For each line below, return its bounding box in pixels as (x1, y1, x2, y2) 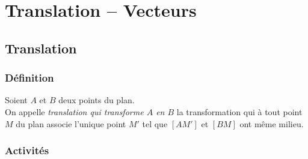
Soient (5, 94, 28, 106)
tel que (142, 117, 168, 130)
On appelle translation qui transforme (5, 105, 144, 118)
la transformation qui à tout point (176, 105, 303, 118)
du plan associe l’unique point (16, 117, 126, 130)
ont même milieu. (239, 117, 304, 130)
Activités (5, 143, 49, 158)
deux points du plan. (58, 94, 135, 106)
